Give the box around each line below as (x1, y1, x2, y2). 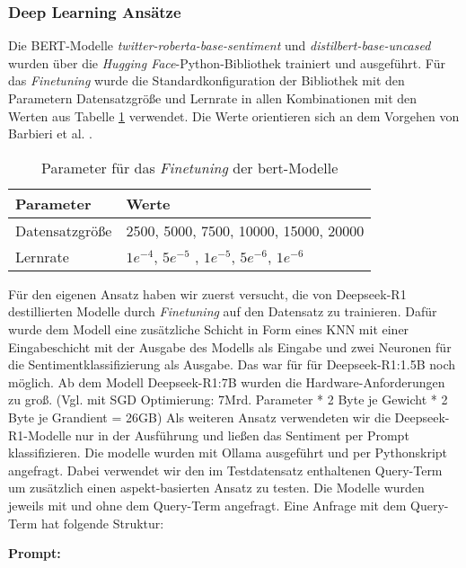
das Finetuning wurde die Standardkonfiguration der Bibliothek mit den (8, 71, 405, 90)
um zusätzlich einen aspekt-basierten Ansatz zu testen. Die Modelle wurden (8, 478, 425, 497)
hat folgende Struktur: (40, 513, 164, 532)
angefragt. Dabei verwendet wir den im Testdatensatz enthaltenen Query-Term (8, 460, 443, 479)
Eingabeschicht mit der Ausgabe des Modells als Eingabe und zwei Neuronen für (8, 337, 452, 356)
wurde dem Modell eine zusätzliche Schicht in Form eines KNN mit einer (8, 319, 409, 338)
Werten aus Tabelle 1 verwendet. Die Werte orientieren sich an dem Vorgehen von (8, 106, 460, 125)
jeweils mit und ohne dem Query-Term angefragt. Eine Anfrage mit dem (8, 495, 407, 514)
